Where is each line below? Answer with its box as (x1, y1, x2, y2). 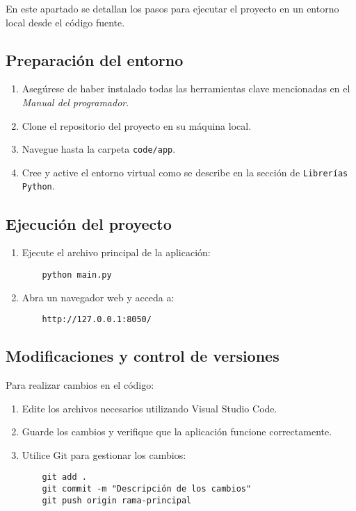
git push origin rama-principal (42, 495, 192, 505)
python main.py (42, 269, 112, 280)
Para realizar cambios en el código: (6, 378, 154, 392)
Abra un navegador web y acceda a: (22, 290, 175, 304)
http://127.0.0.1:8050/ (42, 315, 152, 325)
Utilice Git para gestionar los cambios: (22, 447, 186, 462)
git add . (42, 472, 87, 483)
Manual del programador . (22, 94, 129, 109)
